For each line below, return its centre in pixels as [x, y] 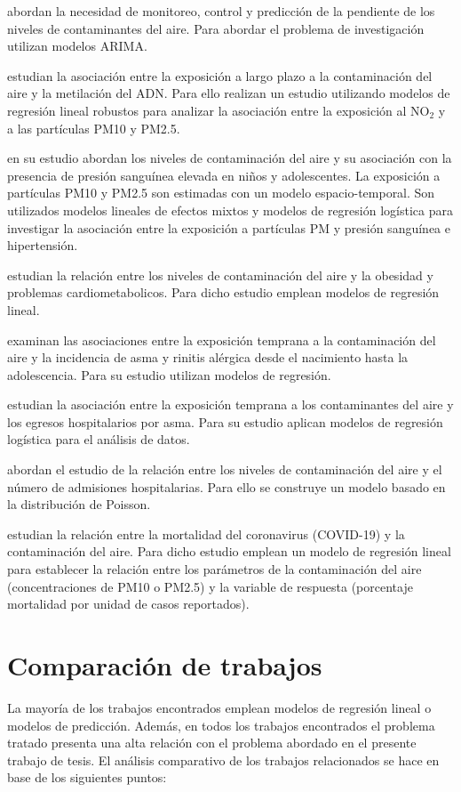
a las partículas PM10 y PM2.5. [94, 128]
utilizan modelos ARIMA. [77, 46]
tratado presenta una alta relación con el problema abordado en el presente [212, 743]
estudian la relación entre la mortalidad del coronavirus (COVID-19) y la [206, 533]
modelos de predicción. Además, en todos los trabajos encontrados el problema [221, 725]
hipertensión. [43, 245]
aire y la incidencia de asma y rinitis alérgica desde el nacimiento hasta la [208, 357]
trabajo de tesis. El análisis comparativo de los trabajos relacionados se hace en [223, 760]
